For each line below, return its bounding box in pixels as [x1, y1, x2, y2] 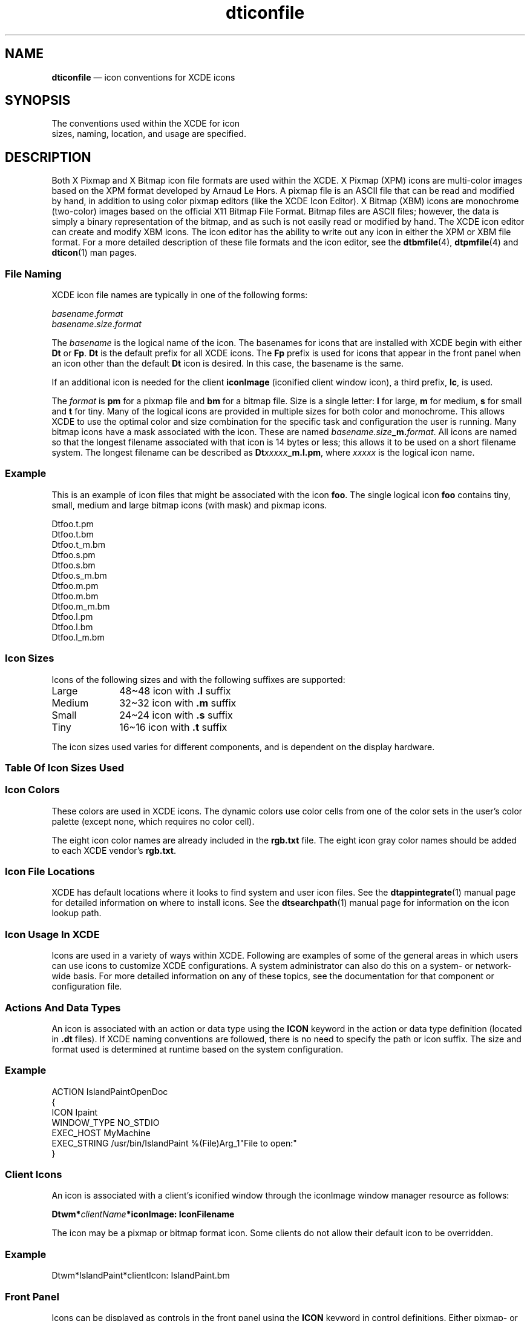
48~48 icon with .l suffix [119, 684, 231, 697]
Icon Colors [5, 784, 60, 796]
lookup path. [51, 908, 102, 919]
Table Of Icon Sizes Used [5, 761, 125, 774]
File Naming [5, 267, 62, 280]
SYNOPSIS [5, 93, 71, 108]
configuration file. [51, 981, 122, 992]
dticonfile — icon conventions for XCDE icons [51, 72, 235, 82]
